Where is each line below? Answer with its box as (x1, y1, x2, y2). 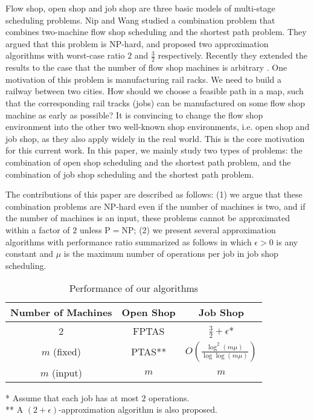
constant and (5, 247, 54, 260)
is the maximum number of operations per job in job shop (63, 247, 278, 260)
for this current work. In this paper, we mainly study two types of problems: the (5, 144, 303, 157)
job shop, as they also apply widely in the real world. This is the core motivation (5, 132, 305, 144)
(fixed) (53, 344, 81, 359)
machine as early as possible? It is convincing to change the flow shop (5, 108, 263, 121)
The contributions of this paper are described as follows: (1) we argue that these (5, 188, 303, 201)
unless (79, 223, 102, 236)
